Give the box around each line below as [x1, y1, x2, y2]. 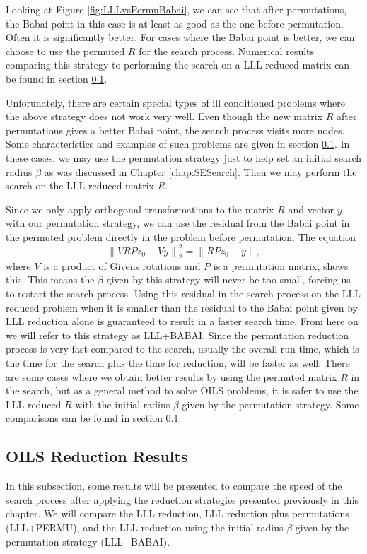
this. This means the [6, 272, 95, 287]
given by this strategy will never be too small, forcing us [106, 272, 351, 287]
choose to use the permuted [6, 43, 125, 58]
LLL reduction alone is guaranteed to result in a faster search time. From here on [6, 314, 359, 329]
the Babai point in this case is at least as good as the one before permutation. [6, 16, 344, 30]
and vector [288, 201, 334, 216]
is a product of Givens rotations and [43, 258, 201, 273]
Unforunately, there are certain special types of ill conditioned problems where [6, 95, 345, 110]
